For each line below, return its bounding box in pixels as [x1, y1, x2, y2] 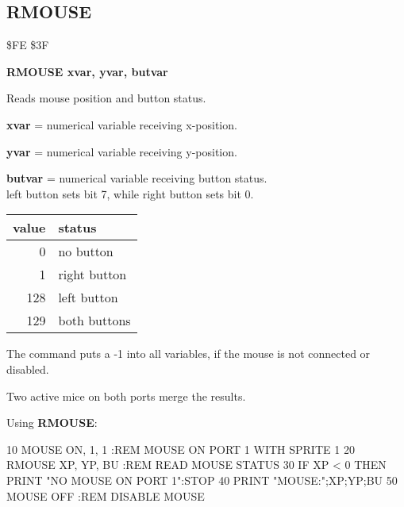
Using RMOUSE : [6, 414, 98, 431]
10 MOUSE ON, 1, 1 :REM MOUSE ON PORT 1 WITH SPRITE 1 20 [6, 440, 355, 457]
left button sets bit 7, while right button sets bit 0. [6, 185, 254, 202]
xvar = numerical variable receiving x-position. [6, 116, 237, 133]
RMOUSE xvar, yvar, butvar [6, 63, 168, 79]
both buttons [58, 311, 131, 330]
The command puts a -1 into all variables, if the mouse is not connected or [6, 345, 371, 362]
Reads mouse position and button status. [6, 90, 206, 106]
